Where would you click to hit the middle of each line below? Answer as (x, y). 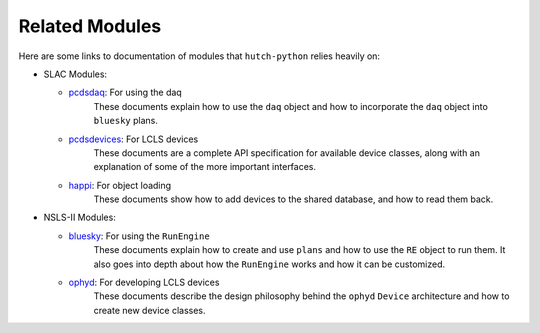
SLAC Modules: (75, 74)
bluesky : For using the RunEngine (139, 236)
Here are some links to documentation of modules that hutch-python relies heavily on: (199, 56)
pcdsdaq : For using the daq (125, 92)
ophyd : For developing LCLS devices (144, 282)
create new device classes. (149, 310)
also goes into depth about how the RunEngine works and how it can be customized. (269, 264)
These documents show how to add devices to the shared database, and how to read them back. (293, 199)
